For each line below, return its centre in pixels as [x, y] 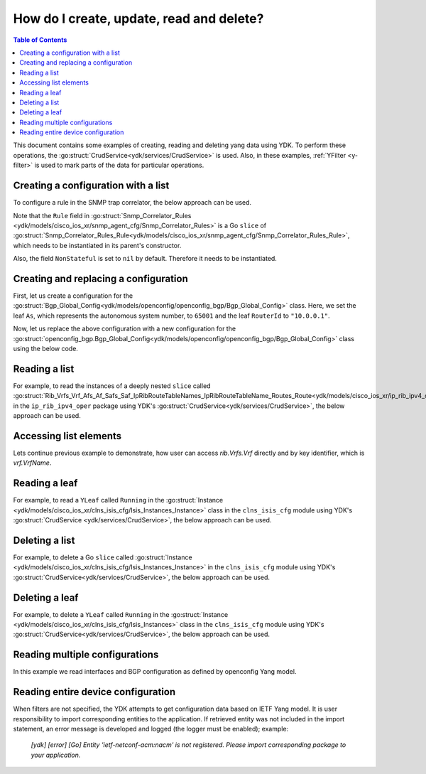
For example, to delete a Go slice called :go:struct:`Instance [103, 557]
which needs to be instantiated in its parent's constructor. [97, 245]
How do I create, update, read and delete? [138, 18]
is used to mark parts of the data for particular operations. [119, 165]
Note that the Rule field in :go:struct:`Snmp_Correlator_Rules [102, 215]
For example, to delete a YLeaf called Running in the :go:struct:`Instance [121, 614]
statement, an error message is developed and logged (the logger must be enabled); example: [151, 729]
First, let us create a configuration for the [73, 296]
